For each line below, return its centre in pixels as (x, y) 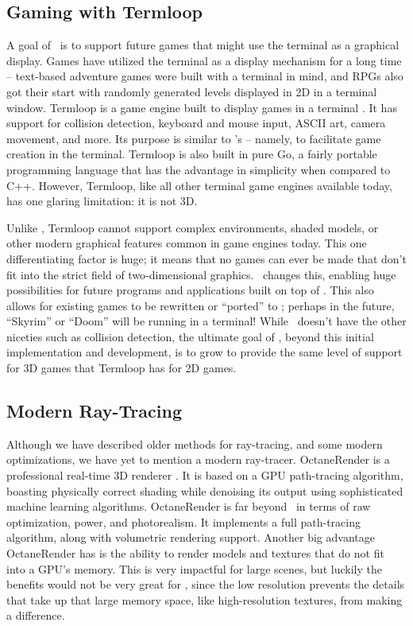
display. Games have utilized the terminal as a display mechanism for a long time (204, 60)
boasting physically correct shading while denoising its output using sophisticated (205, 490)
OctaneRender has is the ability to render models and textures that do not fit (195, 553)
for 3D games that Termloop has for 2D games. (122, 368)
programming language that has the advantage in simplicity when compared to (199, 169)
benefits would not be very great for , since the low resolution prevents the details (206, 584)
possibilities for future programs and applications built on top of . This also (190, 290)
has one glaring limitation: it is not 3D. (102, 201)
